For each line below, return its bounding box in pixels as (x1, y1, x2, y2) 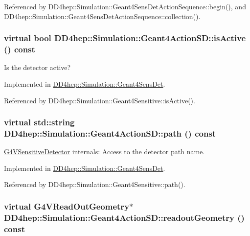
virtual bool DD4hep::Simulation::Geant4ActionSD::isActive (4, 32, 246, 44)
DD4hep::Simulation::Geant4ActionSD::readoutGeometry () (4, 211, 245, 223)
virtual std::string (4, 116, 75, 128)
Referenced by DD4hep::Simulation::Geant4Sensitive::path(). (4, 179, 185, 189)
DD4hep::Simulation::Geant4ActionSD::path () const (4, 127, 216, 139)
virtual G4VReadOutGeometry (4, 200, 130, 212)
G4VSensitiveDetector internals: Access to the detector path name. (4, 146, 205, 157)
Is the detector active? (4, 62, 71, 72)
